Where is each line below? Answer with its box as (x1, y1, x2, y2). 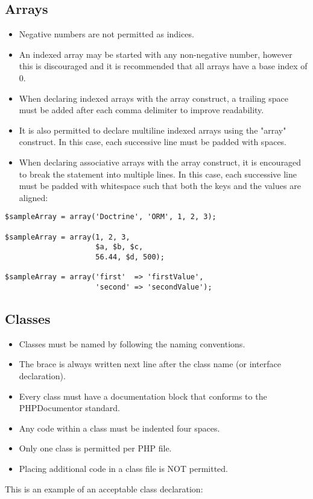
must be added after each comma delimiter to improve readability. (19, 104, 264, 116)
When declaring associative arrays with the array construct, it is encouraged (19, 155, 302, 168)
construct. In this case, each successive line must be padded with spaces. (19, 135, 287, 148)
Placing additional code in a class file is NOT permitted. (19, 462, 228, 474)
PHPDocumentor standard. (19, 401, 121, 414)
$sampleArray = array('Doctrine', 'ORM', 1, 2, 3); (5, 212, 217, 222)
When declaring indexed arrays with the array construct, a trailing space (19, 91, 288, 104)
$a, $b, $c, (95, 243, 144, 252)
